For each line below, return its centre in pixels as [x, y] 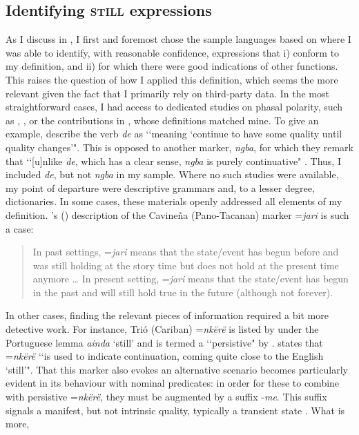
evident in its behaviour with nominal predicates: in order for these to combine [173, 383]
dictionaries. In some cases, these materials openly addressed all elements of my [174, 201]
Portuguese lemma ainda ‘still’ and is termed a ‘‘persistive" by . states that [164, 342]
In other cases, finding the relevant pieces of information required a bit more [167, 315]
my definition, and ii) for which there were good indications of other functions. [172, 66]
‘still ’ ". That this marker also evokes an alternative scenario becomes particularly [177, 369]
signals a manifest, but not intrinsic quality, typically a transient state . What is [175, 410]
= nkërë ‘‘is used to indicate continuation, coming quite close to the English [165, 356]
